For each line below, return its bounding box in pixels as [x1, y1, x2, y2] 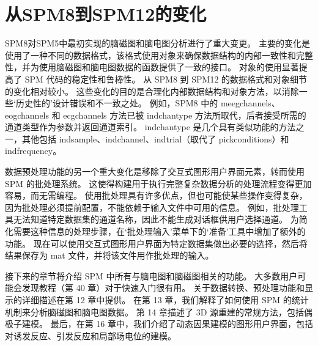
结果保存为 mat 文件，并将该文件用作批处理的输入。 [5, 249, 214, 262]
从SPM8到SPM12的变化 [5, 1, 207, 26]
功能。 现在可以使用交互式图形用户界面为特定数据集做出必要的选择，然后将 [5, 237, 308, 249]
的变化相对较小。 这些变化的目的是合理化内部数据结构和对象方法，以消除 [5, 84, 299, 97]
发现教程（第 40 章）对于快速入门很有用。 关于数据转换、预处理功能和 [21, 281, 305, 294]
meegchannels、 [220, 97, 280, 109]
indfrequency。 [5, 144, 62, 157]
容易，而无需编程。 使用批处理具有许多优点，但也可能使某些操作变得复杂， [5, 189, 308, 202]
